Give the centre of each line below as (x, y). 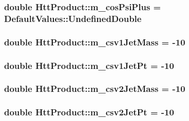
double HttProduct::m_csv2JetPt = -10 (89, 112)
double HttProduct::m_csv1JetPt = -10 (89, 65)
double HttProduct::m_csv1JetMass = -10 (95, 42)
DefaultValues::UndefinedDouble (73, 18)
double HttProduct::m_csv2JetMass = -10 (95, 89)
